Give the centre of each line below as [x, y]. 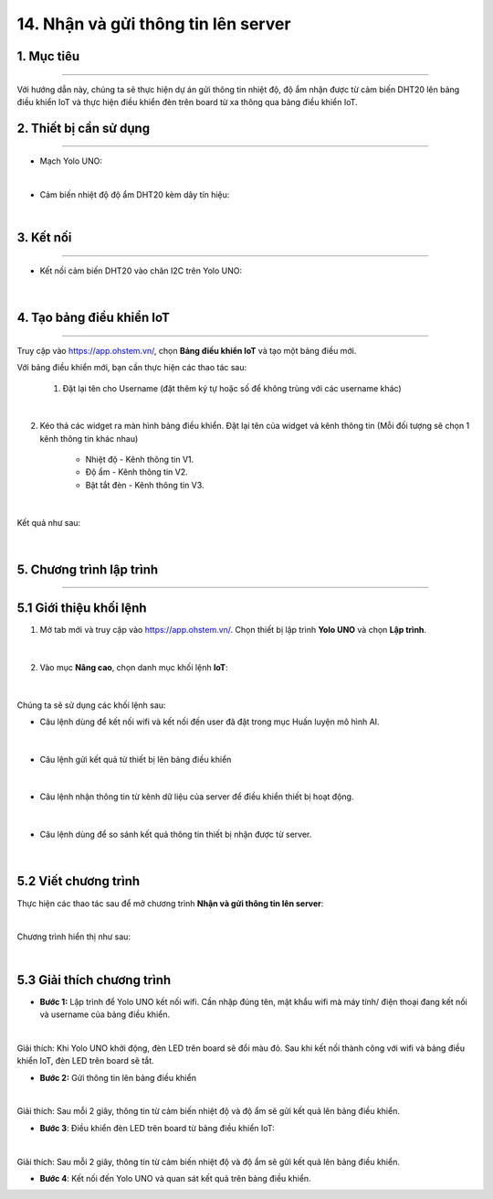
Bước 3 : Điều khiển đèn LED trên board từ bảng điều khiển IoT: [157, 1128]
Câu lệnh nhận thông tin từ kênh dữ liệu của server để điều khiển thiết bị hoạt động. [197, 797]
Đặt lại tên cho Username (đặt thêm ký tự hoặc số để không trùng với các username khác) [232, 388]
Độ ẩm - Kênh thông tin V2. [137, 472]
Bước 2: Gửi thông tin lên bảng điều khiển [118, 1077]
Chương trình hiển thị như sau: [74, 937]
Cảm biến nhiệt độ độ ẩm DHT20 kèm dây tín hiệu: [135, 195]
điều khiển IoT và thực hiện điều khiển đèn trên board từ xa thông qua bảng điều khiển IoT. [187, 102]
